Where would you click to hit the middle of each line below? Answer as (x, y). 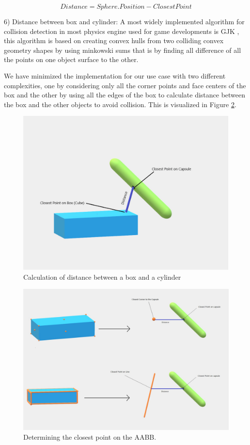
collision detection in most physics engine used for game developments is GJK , (122, 31)
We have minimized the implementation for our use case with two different (115, 75)
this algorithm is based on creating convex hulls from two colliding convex (114, 40)
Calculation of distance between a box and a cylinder (102, 277)
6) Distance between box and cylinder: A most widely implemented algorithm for (124, 21)
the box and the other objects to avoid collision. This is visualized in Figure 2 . (120, 104)
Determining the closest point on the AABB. (90, 437)
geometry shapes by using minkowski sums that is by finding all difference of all (123, 50)
